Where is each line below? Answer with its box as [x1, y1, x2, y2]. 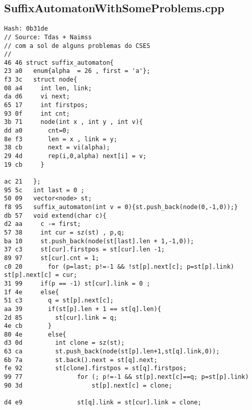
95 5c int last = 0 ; [4, 186, 85, 194]
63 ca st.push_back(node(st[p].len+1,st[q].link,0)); [4, 348, 220, 355]
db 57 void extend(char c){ [4, 212, 107, 219]
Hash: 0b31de [4, 25, 48, 33]
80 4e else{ [4, 330, 66, 338]
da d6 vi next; [4, 93, 70, 100]
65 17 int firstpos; [4, 101, 88, 109]
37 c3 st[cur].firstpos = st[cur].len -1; [4, 246, 165, 253]
